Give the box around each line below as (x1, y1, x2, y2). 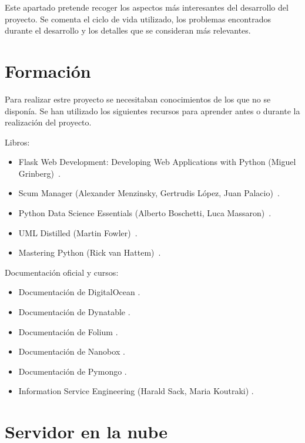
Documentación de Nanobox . (18, 345, 125, 358)
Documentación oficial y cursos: (5, 266, 119, 278)
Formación (5, 58, 91, 82)
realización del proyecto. (5, 116, 92, 128)
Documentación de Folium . (18, 325, 118, 338)
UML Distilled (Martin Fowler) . (18, 226, 138, 239)
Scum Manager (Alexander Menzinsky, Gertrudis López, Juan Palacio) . (18, 187, 280, 199)
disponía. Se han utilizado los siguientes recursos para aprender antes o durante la (5, 104, 300, 117)
